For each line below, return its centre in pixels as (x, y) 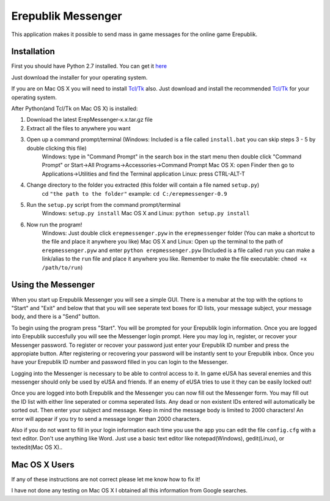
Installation (33, 52)
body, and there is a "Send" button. (56, 317)
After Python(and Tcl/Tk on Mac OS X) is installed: (75, 109)
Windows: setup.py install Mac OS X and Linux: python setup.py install (146, 213)
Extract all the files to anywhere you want (79, 128)
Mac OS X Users (43, 465)
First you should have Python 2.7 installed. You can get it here (89, 66)
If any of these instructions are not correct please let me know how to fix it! (106, 479)
